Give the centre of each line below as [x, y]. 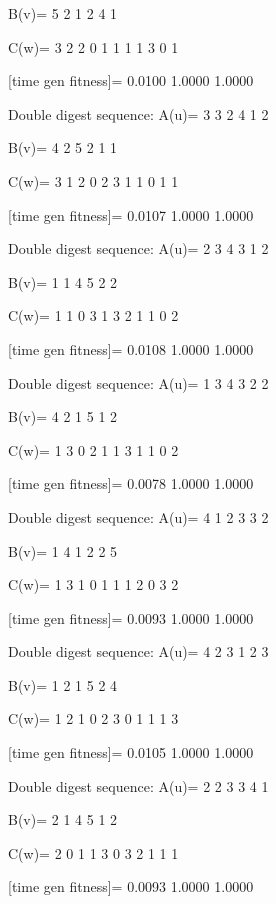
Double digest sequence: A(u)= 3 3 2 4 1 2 [138, 113]
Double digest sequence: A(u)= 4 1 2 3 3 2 [138, 516]
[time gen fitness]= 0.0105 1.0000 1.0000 [131, 752]
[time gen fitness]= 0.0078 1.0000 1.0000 [131, 483]
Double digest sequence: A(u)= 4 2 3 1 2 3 [138, 651]
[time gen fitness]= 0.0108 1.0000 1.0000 [131, 348]
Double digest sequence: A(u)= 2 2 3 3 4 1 [138, 785]
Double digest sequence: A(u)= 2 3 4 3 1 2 [138, 248]
